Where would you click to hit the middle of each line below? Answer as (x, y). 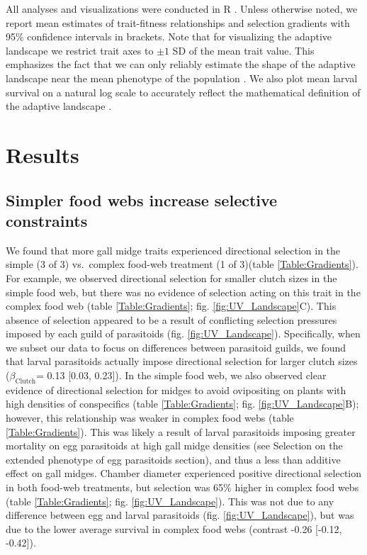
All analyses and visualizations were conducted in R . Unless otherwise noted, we (182, 9)
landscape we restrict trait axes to (80, 50)
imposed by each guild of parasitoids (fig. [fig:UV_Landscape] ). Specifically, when (183, 333)
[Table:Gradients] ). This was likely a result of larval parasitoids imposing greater (181, 431)
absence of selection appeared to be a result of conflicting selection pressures (171, 319)
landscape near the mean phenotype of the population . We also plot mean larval (182, 78)
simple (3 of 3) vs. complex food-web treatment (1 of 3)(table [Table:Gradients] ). (182, 264)
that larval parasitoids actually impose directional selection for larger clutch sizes (182, 361)
